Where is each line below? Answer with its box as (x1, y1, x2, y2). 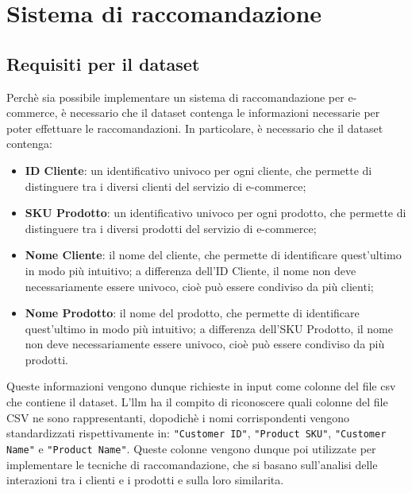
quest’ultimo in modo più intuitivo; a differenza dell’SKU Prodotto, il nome (25, 320, 393, 336)
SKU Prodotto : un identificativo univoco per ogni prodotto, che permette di (25, 204, 406, 221)
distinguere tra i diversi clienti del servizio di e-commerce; (25, 177, 306, 194)
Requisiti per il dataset (6, 51, 200, 76)
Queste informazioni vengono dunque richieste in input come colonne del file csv (6, 378, 396, 394)
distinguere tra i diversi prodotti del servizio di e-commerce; (25, 219, 317, 236)
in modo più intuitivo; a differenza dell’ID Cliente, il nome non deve (25, 262, 356, 278)
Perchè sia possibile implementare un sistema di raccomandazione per (6, 88, 345, 105)
